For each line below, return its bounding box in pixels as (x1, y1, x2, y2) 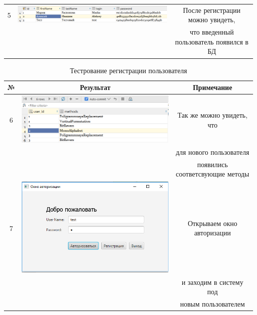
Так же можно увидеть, (177, 110, 248, 120)
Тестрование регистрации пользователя (70, 65, 187, 75)
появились (197, 159, 228, 169)
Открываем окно (187, 218, 237, 228)
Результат (80, 82, 111, 92)
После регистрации (183, 4, 241, 15)
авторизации (194, 227, 231, 238)
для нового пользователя (175, 146, 250, 157)
